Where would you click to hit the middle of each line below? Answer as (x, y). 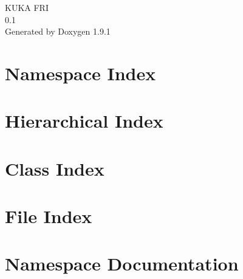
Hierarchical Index (84, 121)
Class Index (55, 168)
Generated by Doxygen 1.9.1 (58, 31)
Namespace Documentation (122, 263)
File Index (49, 216)
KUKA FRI (27, 7)
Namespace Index (80, 73)
